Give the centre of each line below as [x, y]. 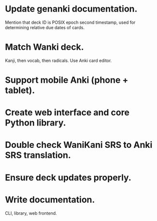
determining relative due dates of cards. [45, 27]
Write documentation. [50, 199]
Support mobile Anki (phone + [67, 80]
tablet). [20, 90]
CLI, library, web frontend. [31, 213]
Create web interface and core [67, 113]
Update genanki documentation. [71, 9]
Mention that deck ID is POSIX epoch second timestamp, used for [70, 22]
